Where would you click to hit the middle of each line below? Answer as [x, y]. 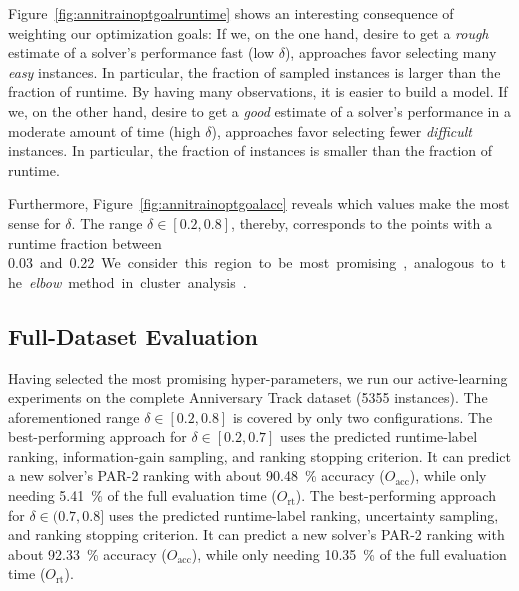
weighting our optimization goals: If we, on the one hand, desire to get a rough [248, 32]
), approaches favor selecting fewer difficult [341, 130]
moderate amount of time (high [104, 130]
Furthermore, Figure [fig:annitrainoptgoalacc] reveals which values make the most [259, 203]
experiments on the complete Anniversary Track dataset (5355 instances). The [248, 397]
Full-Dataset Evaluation [133, 335]
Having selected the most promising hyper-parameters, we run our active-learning [258, 377]
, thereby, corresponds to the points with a [361, 222]
